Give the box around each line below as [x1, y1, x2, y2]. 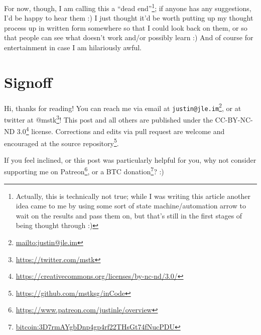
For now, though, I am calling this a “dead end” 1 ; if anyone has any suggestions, [4, 2, 251, 13]
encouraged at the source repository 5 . [4, 136, 119, 148]
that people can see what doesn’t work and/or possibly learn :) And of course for [4, 32, 253, 43]
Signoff [4, 71, 52, 92]
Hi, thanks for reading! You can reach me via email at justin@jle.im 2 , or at [4, 101, 241, 113]
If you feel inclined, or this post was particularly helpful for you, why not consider [4, 154, 256, 165]
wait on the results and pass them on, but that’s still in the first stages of [16, 210, 242, 220]
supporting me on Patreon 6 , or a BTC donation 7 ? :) [4, 165, 164, 177]
